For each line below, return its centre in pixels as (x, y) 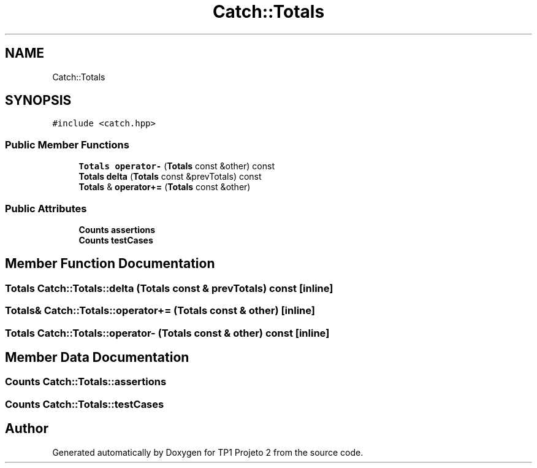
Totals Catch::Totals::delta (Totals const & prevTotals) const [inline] (169, 288)
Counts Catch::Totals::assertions (86, 382)
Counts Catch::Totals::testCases (85, 404)
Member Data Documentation (97, 357)
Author (27, 429)
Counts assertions (117, 229)
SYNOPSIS (38, 101)
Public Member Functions (67, 144)
